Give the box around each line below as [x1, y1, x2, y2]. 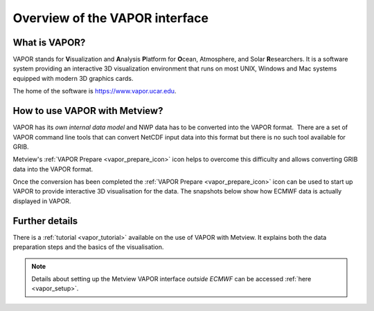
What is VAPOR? [12, 37, 86, 48]
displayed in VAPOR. [12, 197, 71, 205]
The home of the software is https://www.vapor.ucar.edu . [12, 87, 177, 95]
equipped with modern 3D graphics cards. [12, 74, 134, 82]
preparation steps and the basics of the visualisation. [12, 243, 164, 252]
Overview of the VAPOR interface [12, 10, 209, 26]
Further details [12, 215, 78, 227]
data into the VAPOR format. [12, 164, 93, 173]
